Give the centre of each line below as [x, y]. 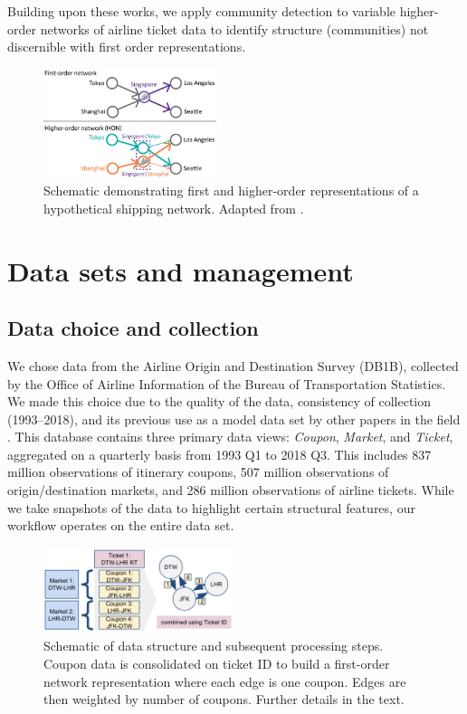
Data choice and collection [133, 328]
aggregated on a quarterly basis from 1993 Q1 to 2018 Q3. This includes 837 [219, 454]
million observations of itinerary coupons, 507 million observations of [198, 472]
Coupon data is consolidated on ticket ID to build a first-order [217, 663]
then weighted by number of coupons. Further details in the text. [224, 699]
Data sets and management [181, 270]
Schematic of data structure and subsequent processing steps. [214, 646]
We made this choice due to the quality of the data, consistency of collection [219, 401]
